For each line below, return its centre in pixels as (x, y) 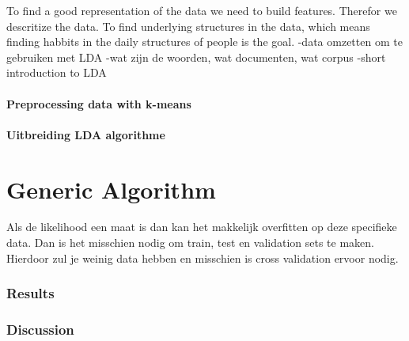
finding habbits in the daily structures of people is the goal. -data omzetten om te (204, 42)
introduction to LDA (57, 72)
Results (30, 293)
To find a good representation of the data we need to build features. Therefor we (202, 10)
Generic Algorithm (111, 189)
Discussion (40, 330)
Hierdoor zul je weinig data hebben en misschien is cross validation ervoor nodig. (203, 258)
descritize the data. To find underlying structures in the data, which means (188, 26)
